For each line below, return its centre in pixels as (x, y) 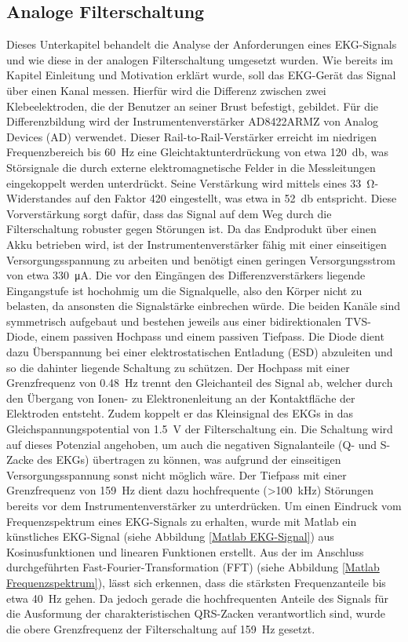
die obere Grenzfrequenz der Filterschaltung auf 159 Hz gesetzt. (161, 628)
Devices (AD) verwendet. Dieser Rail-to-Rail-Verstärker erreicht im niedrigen (192, 136)
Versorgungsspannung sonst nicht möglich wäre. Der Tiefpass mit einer (177, 474)
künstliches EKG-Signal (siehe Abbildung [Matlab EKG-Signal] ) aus (170, 536)
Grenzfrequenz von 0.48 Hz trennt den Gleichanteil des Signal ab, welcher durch (200, 383)
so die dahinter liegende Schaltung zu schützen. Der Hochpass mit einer (178, 367)
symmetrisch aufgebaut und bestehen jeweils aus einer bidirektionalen (174, 321)
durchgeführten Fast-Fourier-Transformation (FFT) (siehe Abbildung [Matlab (193, 567)
